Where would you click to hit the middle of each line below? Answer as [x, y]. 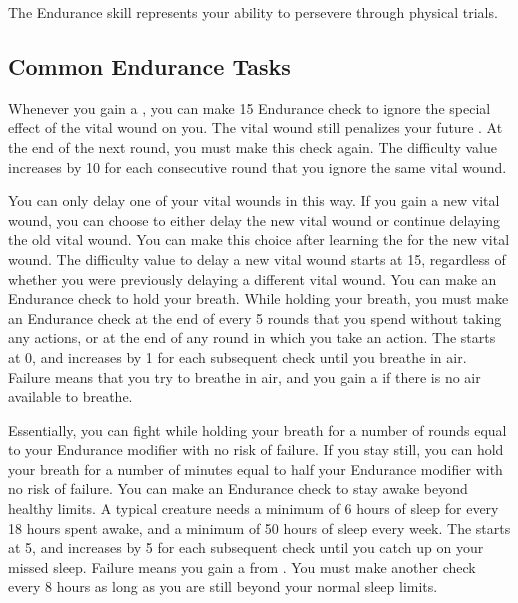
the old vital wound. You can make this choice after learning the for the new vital [259, 239]
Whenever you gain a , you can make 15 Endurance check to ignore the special [249, 107]
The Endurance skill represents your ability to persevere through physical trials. [253, 12]
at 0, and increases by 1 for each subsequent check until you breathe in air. [237, 356]
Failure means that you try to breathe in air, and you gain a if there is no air [244, 376]
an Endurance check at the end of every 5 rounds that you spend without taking [255, 317]
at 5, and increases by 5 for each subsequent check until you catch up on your [246, 547]
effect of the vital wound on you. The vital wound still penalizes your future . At [255, 127]
